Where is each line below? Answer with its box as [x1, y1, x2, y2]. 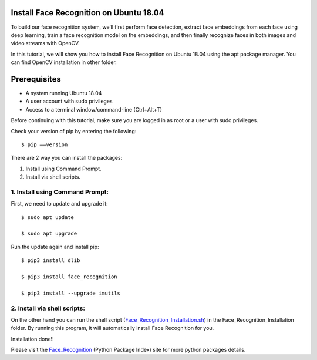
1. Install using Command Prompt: [11, 188, 109, 196]
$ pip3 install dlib [21, 257, 80, 264]
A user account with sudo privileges [25, 97, 113, 105]
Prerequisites [11, 74, 61, 84]
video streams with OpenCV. [11, 40, 80, 47]
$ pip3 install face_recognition [21, 273, 117, 280]
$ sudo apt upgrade [21, 230, 77, 237]
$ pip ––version [21, 141, 68, 148]
